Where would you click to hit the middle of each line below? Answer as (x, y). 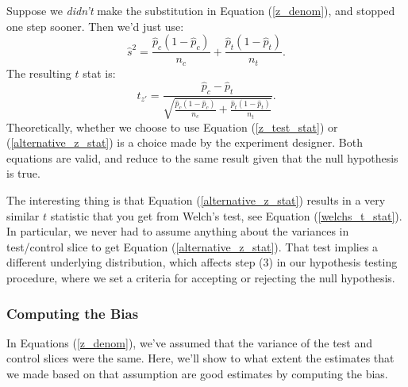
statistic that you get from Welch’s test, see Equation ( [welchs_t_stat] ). (226, 215)
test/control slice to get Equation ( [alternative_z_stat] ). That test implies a (192, 246)
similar (23, 215)
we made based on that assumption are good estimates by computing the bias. (197, 374)
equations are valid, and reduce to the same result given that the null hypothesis (202, 157)
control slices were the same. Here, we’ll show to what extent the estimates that (200, 358)
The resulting (39, 73)
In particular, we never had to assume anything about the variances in (178, 231)
